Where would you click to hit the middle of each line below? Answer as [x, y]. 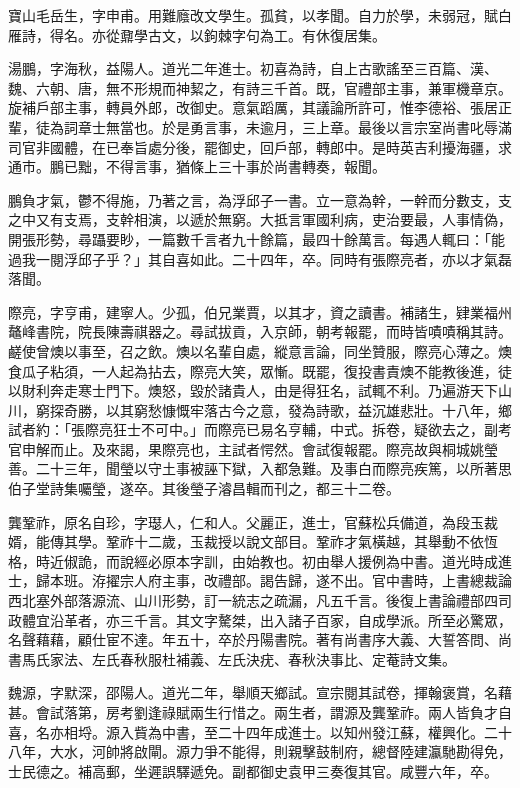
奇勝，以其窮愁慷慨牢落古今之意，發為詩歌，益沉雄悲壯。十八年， [280, 409]
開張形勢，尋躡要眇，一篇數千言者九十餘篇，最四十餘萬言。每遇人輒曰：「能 [256, 238]
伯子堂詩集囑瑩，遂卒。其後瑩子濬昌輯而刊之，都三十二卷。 [204, 488]
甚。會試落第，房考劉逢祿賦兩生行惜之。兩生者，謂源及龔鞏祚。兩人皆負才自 [260, 712]
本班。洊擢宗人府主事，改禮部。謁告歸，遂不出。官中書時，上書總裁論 [280, 580]
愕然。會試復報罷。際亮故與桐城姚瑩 [378, 448]
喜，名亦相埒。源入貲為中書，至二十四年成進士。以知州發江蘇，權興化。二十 [260, 731]
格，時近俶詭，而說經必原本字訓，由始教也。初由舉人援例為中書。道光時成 [253, 560]
